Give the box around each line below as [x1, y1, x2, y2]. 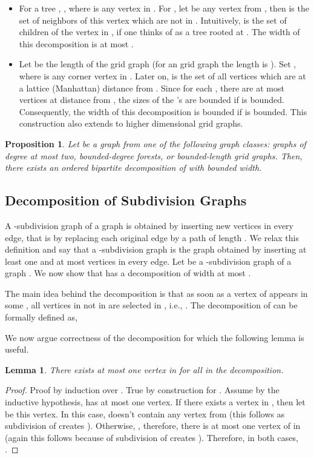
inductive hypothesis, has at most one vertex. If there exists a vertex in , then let [5, 396, 306, 408]
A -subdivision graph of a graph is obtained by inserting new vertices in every [5, 219, 293, 231]
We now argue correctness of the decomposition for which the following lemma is [5, 331, 304, 343]
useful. [5, 343, 29, 356]
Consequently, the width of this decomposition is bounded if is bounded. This [19, 105, 307, 118]
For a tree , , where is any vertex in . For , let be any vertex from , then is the [19, 2, 309, 14]
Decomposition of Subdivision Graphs [5, 191, 247, 210]
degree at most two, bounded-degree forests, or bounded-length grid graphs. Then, [5, 149, 303, 162]
